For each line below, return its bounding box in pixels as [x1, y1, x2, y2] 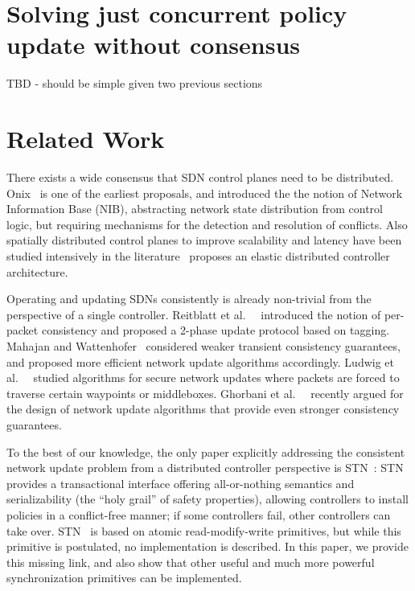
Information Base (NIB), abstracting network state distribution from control [6, 200, 384, 217]
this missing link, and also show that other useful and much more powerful [6, 553, 375, 570]
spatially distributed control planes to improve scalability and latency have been [6, 232, 402, 248]
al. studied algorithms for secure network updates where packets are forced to [6, 369, 400, 386]
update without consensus [6, 28, 301, 61]
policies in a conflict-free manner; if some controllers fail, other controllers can [6, 506, 391, 523]
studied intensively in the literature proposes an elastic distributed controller [6, 248, 390, 264]
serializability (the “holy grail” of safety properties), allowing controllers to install [6, 490, 409, 507]
